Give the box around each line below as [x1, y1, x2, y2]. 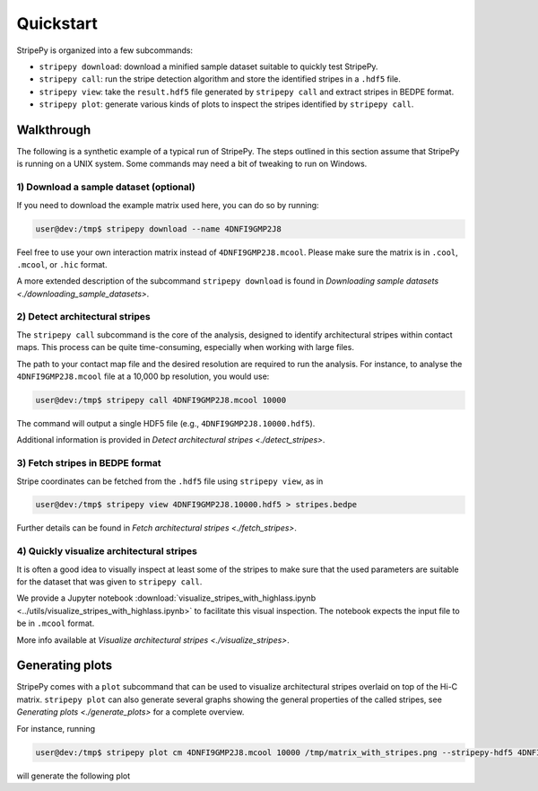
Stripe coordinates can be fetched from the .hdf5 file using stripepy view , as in [16, 476, 324, 487]
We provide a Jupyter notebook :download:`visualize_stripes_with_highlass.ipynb [16, 593, 317, 603]
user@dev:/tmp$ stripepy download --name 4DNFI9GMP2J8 [35, 224, 282, 233]
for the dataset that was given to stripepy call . [16, 576, 203, 587]
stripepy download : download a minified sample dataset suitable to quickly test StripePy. [39, 61, 378, 72]
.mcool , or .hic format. [16, 259, 108, 269]
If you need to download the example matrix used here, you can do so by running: [16, 199, 319, 210]
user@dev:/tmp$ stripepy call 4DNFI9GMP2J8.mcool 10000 [35, 395, 287, 405]
